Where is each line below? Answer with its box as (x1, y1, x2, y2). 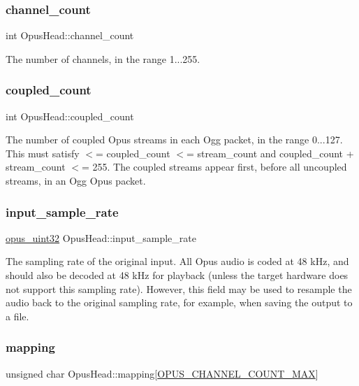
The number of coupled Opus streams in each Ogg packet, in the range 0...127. (6, 132, 343, 147)
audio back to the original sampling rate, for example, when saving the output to (6, 295, 353, 310)
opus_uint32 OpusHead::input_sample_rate (6, 230, 196, 245)
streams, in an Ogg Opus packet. (6, 173, 146, 187)
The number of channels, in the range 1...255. (6, 51, 200, 66)
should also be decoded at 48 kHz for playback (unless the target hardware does (6, 268, 349, 282)
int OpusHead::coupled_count (6, 108, 134, 123)
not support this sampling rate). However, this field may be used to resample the (6, 281, 352, 296)
